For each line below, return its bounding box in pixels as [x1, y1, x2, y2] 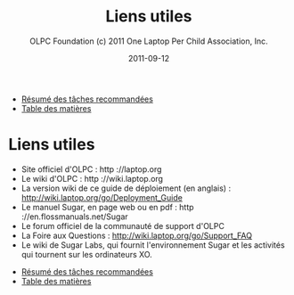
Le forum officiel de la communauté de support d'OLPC [20, 220, 225, 231]
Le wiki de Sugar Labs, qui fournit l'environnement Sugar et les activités [20, 239, 286, 250]
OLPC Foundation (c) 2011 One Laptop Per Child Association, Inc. [29, 36, 268, 46]
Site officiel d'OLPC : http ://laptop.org [20, 163, 162, 175]
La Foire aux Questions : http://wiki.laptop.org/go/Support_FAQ [20, 230, 253, 241]
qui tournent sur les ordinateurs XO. [20, 249, 152, 259]
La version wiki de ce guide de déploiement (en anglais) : [20, 183, 232, 193]
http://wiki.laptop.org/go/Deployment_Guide [20, 192, 184, 202]
